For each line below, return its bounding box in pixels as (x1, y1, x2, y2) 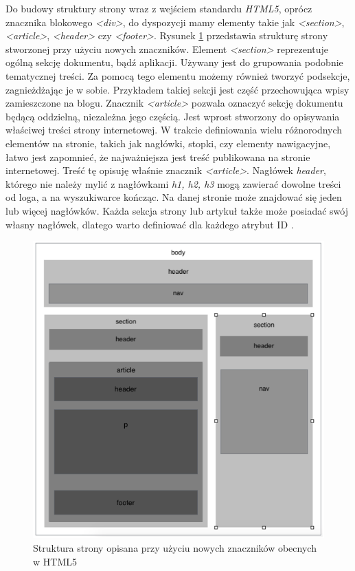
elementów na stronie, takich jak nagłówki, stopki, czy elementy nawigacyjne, (5, 136, 331, 150)
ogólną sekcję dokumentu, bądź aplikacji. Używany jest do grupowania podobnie (5, 55, 343, 69)
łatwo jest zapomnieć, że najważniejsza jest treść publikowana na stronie (5, 149, 310, 164)
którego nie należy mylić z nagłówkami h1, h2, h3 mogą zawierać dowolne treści (5, 176, 341, 191)
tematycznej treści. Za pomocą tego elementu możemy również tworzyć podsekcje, (5, 68, 350, 83)
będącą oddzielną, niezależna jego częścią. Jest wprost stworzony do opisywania (5, 109, 340, 123)
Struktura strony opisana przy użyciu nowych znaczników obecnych (33, 540, 317, 554)
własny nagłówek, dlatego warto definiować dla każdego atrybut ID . (5, 217, 294, 231)
